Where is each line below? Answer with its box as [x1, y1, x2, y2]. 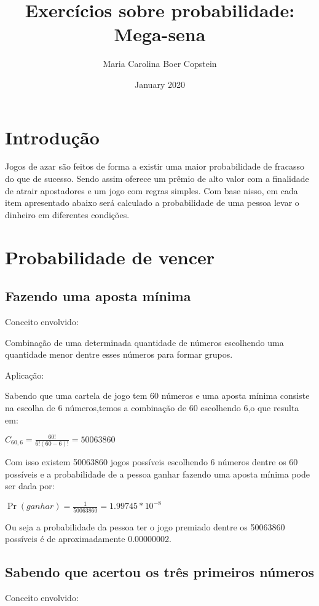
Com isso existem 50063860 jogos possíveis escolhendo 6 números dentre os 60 [5, 455, 298, 468]
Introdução [5, 124, 100, 149]
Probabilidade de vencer [5, 244, 215, 269]
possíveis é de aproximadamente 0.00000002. [5, 532, 171, 545]
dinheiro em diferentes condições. [5, 208, 130, 221]
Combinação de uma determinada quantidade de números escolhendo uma [5, 336, 284, 348]
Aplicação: [5, 368, 44, 381]
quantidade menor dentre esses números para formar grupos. [5, 348, 233, 361]
